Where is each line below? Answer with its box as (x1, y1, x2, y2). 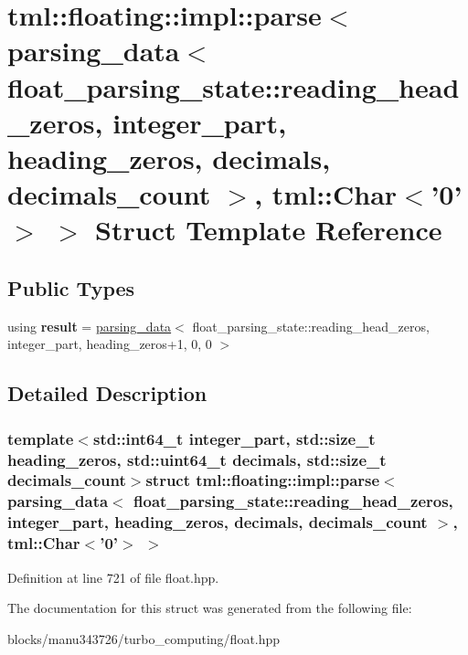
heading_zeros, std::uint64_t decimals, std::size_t (7, 448, 387, 470)
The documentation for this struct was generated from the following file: (7, 598, 412, 618)
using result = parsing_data (7, 316, 172, 335)
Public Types (7, 273, 135, 301)
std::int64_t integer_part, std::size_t (92, 427, 376, 449)
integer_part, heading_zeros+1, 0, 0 (7, 334, 212, 354)
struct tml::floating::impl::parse (145, 469, 380, 491)
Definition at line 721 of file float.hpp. (7, 567, 219, 586)
